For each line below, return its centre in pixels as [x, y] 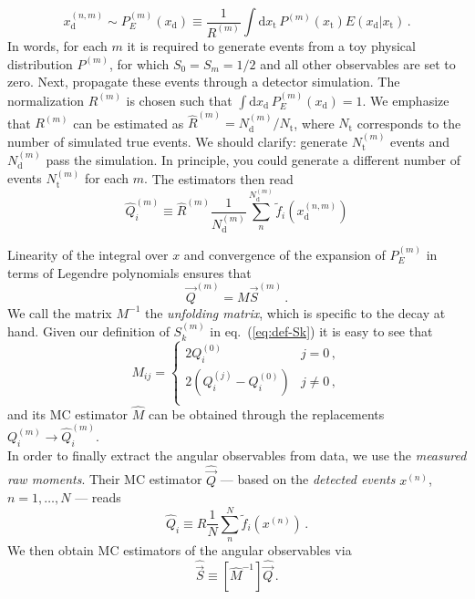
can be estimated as [129, 123]
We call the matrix [60, 312]
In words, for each [57, 46]
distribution [40, 63]
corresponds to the [409, 123]
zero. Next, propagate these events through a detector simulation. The [204, 82]
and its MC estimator [68, 413]
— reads [98, 497]
